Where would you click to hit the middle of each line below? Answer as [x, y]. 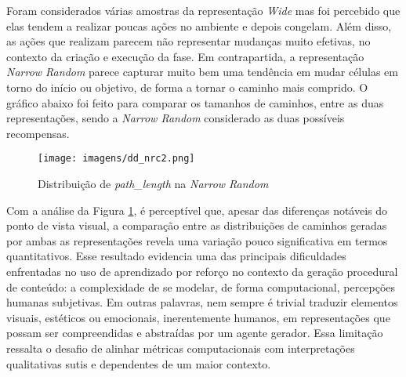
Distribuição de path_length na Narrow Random [153, 183]
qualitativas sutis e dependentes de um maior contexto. [139, 363]
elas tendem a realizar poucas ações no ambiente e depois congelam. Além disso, [199, 25]
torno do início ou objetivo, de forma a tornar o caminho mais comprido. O [187, 87]
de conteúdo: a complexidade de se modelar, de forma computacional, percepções [201, 286]
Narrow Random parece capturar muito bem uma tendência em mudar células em [202, 72]
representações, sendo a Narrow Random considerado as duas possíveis [176, 118]
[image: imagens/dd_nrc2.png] [116, 159]
